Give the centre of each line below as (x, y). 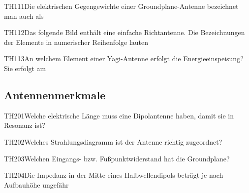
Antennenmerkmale (55, 95)
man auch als (24, 16)
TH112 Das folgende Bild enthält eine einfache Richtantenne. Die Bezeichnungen (124, 32)
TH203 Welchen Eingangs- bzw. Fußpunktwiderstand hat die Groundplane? (117, 158)
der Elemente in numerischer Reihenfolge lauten (76, 42)
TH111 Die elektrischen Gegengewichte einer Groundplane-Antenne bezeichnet (121, 6)
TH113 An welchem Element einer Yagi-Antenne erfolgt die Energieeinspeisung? (124, 58)
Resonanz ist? (25, 125)
